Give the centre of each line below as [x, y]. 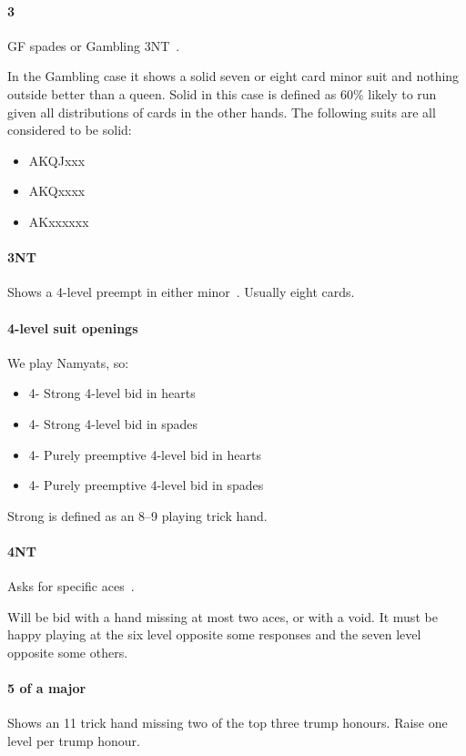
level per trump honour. [74, 740]
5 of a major [47, 688]
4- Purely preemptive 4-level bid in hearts [145, 454]
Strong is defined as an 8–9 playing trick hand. [137, 515]
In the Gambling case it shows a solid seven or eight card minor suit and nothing [233, 76]
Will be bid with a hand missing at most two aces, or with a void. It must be [223, 616]
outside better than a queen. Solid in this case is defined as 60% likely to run [222, 93]
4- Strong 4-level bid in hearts [112, 393]
